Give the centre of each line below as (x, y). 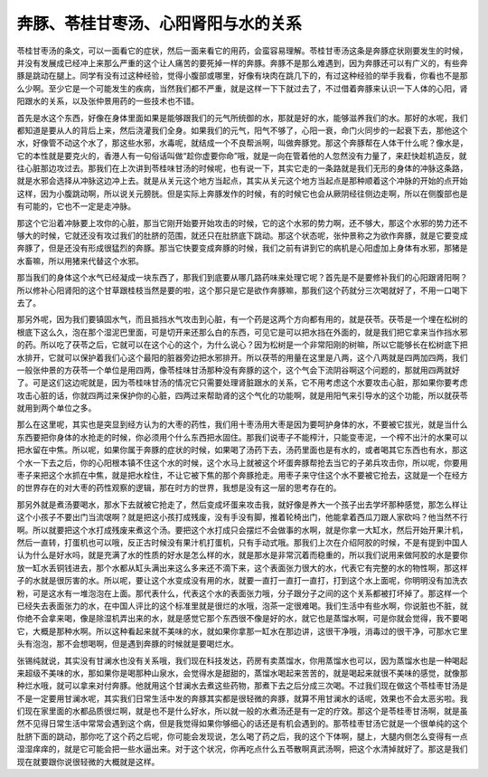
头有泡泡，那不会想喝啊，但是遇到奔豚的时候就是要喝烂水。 (127, 644)
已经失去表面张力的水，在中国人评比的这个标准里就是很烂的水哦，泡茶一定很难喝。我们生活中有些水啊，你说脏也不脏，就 (242, 605)
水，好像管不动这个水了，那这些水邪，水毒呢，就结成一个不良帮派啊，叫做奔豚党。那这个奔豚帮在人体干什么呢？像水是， (242, 143)
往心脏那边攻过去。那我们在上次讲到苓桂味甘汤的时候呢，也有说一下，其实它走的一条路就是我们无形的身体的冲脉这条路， (242, 168)
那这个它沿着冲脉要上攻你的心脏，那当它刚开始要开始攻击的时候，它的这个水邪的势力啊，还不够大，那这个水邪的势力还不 (242, 223)
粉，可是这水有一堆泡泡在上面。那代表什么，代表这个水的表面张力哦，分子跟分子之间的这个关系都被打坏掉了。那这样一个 (242, 593)
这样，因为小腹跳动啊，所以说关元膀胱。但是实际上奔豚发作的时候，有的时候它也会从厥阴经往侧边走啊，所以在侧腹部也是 (242, 194)
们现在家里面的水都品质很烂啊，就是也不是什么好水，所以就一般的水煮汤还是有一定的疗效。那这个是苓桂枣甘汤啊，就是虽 (242, 711)
